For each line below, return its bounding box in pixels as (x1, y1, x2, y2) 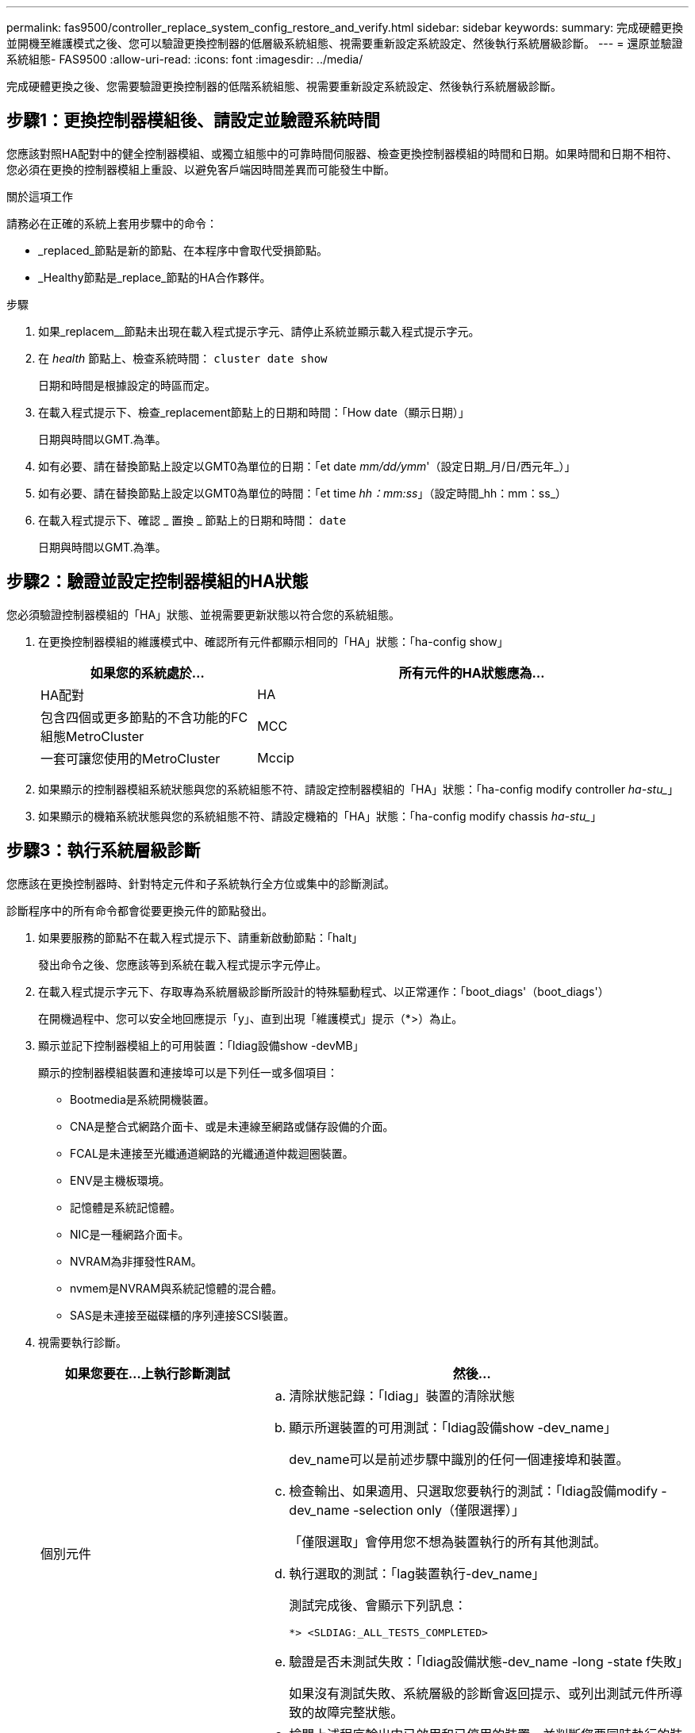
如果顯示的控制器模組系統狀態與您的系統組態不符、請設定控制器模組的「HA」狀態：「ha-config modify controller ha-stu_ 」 (38, 782, 679, 796)
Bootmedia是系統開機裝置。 (70, 1092, 215, 1106)
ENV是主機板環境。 (70, 1173, 171, 1187)
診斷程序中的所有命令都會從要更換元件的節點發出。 (6, 903, 273, 917)
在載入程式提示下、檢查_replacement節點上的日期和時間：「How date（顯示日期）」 (38, 405, 470, 419)
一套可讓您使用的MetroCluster (40, 750, 221, 767)
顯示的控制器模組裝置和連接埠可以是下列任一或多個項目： (38, 1065, 338, 1079)
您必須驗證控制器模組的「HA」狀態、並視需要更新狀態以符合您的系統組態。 (6, 607, 401, 621)
